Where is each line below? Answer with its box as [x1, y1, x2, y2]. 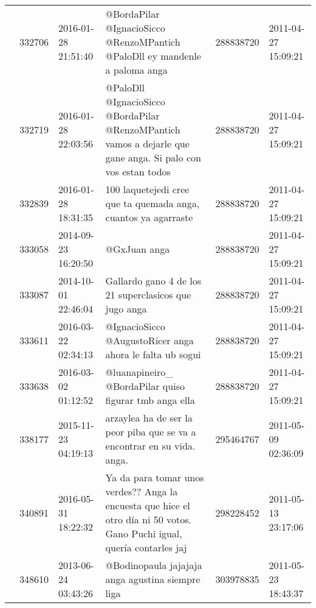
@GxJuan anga [105, 242, 170, 256]
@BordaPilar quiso [105, 379, 185, 393]
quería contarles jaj [105, 540, 187, 554]
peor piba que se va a [105, 425, 196, 439]
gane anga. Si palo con [105, 150, 201, 164]
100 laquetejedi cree [105, 182, 190, 196]
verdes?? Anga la [105, 484, 178, 498]
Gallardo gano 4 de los [105, 274, 202, 288]
